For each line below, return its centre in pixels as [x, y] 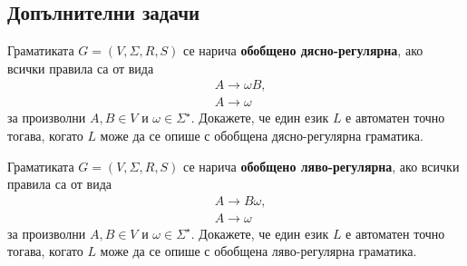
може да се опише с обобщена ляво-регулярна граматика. [258, 251]
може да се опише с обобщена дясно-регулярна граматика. [262, 136]
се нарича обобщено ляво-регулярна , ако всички [321, 166]
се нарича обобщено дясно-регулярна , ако [303, 50]
